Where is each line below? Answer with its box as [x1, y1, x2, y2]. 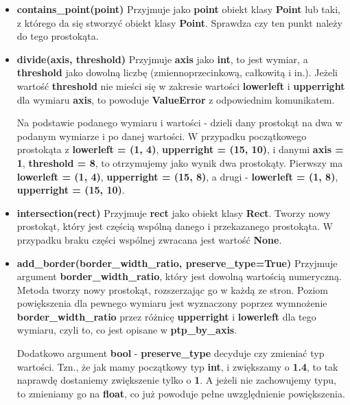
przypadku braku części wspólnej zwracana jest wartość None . [16, 232, 282, 246]
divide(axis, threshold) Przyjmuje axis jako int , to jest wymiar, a [16, 51, 308, 66]
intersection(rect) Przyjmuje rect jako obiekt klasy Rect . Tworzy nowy [16, 205, 331, 220]
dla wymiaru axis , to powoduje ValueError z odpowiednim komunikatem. [16, 92, 335, 106]
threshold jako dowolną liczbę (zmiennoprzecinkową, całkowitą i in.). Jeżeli [16, 65, 338, 80]
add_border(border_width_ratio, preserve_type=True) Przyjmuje [16, 255, 338, 270]
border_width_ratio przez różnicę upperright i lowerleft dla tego [16, 309, 316, 323]
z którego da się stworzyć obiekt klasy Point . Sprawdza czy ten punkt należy [16, 15, 342, 30]
